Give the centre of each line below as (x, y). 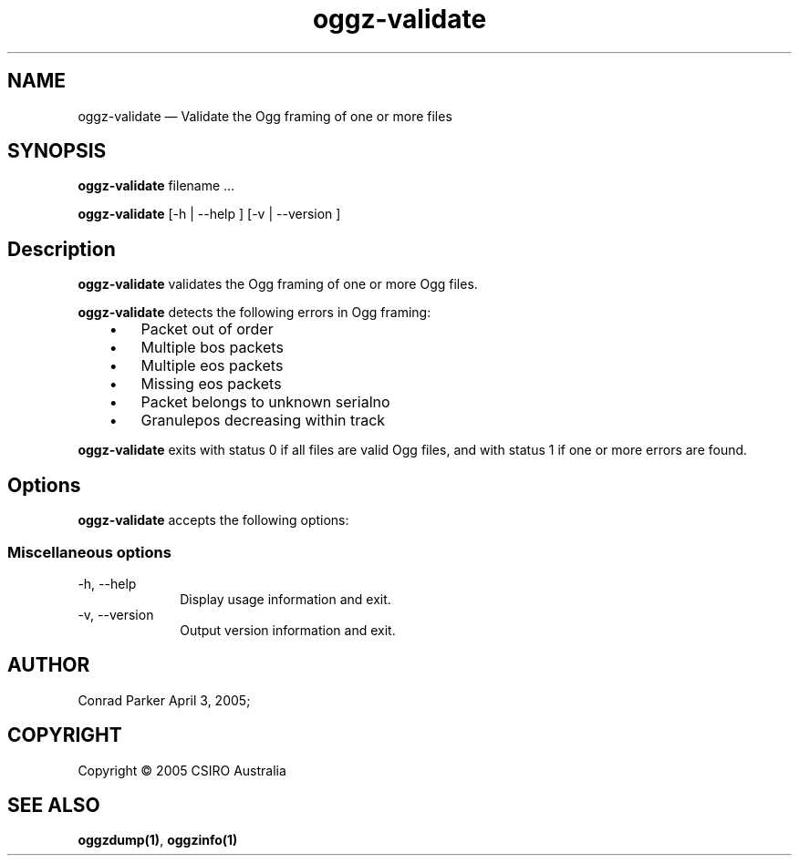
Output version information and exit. (288, 630)
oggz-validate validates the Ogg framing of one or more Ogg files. (278, 284)
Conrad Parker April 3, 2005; (164, 700)
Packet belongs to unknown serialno (265, 402)
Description (62, 249)
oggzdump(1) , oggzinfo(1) (158, 840)
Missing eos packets (211, 384)
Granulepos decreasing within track (263, 421)
